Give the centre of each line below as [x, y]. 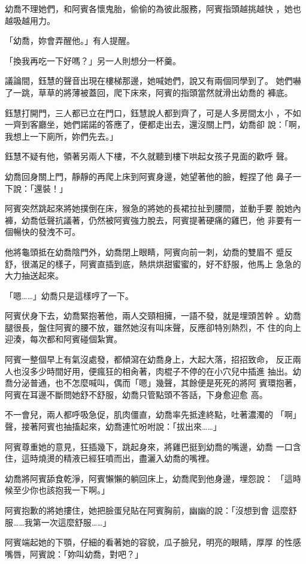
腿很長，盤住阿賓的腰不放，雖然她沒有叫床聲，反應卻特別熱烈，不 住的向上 [153, 327]
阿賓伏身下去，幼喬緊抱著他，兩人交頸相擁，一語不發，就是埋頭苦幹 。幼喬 [153, 316]
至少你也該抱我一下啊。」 [61, 490]
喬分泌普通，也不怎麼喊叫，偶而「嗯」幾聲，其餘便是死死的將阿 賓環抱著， [153, 383]
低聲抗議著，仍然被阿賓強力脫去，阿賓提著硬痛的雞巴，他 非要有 [165, 220]
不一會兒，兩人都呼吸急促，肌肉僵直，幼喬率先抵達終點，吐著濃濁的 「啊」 [153, 414]
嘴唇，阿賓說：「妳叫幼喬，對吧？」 [74, 554]
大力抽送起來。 [34, 275]
